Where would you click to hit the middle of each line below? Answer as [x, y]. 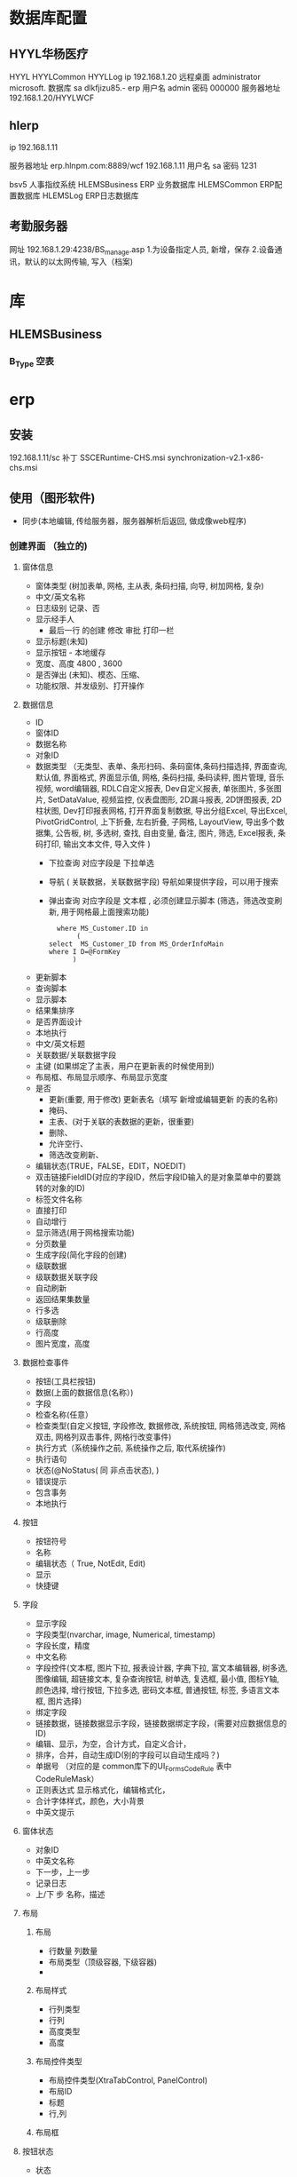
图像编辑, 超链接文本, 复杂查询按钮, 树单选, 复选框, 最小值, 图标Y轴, [157, 1679]
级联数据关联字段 [66, 1277]
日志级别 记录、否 [67, 608]
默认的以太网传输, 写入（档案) [79, 262]
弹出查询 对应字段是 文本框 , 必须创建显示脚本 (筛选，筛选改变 [161, 901]
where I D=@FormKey [85, 952]
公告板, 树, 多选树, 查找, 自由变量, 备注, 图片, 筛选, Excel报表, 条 [171, 833]
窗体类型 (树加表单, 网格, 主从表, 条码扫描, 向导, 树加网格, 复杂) [149, 586]
